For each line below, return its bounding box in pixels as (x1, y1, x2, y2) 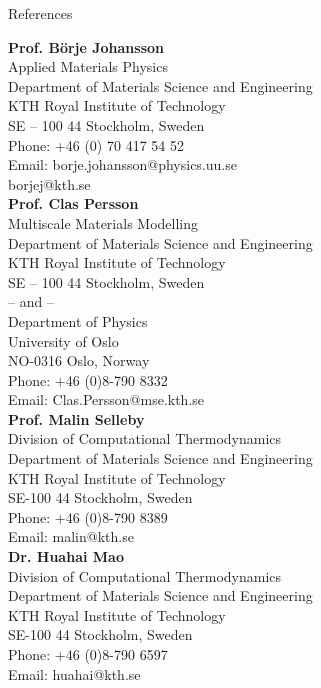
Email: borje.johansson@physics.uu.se (8, 154, 237, 175)
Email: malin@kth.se (8, 526, 134, 547)
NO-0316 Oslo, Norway (8, 350, 150, 371)
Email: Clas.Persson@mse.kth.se (8, 389, 205, 410)
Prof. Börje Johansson (8, 36, 165, 57)
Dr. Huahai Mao (8, 546, 124, 567)
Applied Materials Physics (8, 56, 168, 77)
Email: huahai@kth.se (8, 663, 141, 684)
